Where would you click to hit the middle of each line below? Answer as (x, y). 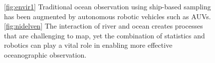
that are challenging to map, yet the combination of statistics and (105, 35)
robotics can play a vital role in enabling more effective (88, 45)
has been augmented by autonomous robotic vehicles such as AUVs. (107, 16)
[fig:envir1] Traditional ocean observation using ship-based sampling (107, 6)
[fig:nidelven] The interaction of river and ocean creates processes (104, 26)
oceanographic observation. (45, 54)
